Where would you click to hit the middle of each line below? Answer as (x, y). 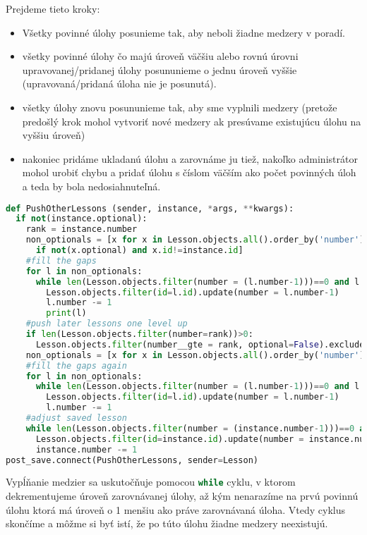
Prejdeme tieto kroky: (53, 8)
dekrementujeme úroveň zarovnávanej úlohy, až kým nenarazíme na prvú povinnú (182, 496)
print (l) (66, 313)
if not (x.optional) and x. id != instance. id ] (139, 251)
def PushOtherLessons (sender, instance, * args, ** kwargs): (150, 208)
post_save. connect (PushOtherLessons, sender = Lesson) (132, 460)
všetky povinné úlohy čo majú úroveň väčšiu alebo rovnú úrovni (160, 56)
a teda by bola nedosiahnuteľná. (91, 186)
